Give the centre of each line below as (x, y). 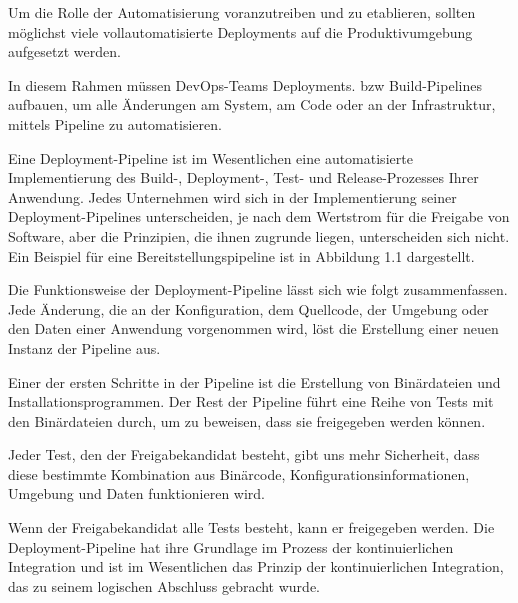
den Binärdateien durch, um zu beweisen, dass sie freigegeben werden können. (247, 420)
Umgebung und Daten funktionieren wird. (136, 493)
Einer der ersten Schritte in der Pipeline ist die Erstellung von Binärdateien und (254, 381)
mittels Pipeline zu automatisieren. (115, 123)
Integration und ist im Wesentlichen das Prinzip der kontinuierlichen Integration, (256, 566)
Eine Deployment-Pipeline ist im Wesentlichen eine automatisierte (210, 157)
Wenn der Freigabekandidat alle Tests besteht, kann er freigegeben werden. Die (251, 527)
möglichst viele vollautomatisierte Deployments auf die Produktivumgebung (240, 31)
